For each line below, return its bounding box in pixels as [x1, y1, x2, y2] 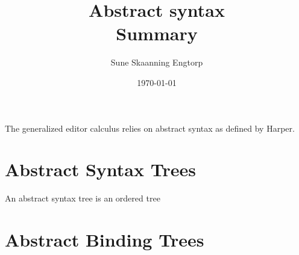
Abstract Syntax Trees [5, 157, 196, 182]
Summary [116, 21, 198, 46]
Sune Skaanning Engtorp [110, 56, 203, 69]
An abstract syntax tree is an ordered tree [5, 192, 160, 204]
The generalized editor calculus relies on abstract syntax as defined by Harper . [5, 121, 295, 134]
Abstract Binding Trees [5, 227, 204, 251]
